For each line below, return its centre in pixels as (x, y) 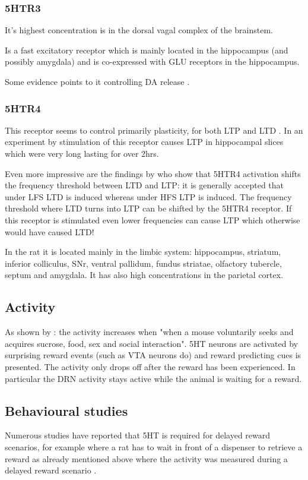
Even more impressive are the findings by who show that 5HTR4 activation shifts (153, 173)
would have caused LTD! (50, 231)
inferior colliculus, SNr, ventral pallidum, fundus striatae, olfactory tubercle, (143, 263)
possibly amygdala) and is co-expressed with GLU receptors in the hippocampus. (152, 61)
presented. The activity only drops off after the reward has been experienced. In (150, 366)
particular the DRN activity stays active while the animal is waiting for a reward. (153, 378)
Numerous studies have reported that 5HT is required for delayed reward (138, 435)
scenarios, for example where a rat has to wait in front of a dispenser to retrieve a (154, 446)
